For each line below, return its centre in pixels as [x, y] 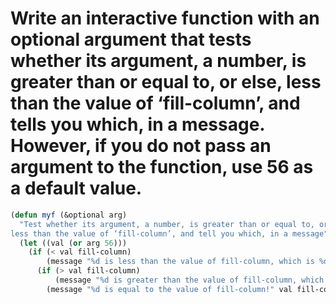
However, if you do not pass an [141, 146]
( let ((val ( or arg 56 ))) [73, 243]
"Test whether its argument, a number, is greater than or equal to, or [174, 224]
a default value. [76, 188]
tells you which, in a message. [137, 124]
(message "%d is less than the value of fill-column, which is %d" [189, 262]
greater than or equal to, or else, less [166, 82]
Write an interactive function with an [165, 18]
